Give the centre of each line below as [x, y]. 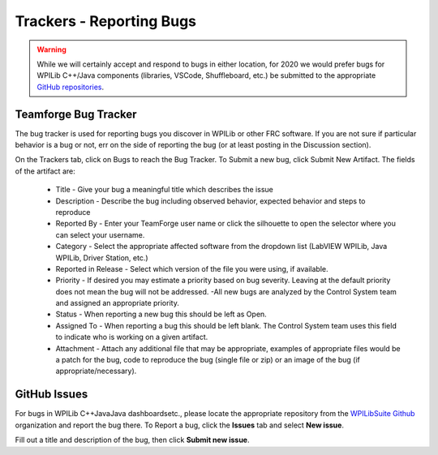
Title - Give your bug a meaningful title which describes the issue [164, 190]
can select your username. [100, 234]
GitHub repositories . [71, 87]
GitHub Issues [52, 395]
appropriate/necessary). [96, 371]
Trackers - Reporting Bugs [106, 21]
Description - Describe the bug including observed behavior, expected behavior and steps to [210, 201]
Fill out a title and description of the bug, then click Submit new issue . [133, 440]
